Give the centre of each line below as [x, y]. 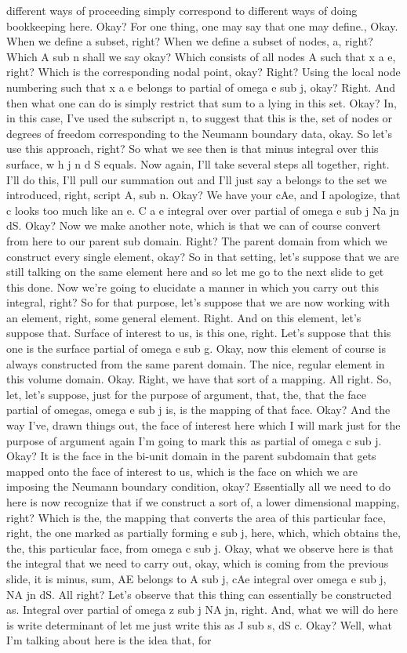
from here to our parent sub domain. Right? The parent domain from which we [197, 240]
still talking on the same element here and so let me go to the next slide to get [195, 272]
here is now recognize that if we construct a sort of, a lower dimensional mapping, [203, 502]
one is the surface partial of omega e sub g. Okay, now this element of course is [196, 348]
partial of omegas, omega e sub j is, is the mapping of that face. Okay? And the [198, 410]
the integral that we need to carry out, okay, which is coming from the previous [198, 563]
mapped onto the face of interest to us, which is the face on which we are [182, 471]
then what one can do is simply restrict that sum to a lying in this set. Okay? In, [202, 102]
